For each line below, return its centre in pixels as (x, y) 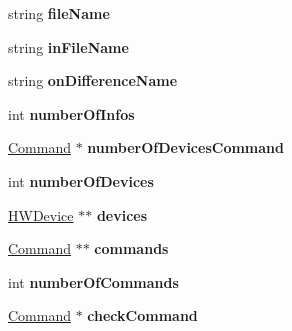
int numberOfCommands (93, 281)
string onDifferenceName (93, 80)
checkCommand (142, 315)
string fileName (59, 13)
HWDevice (41, 214)
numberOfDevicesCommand (185, 147)
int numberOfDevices (81, 180)
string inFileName (68, 46)
